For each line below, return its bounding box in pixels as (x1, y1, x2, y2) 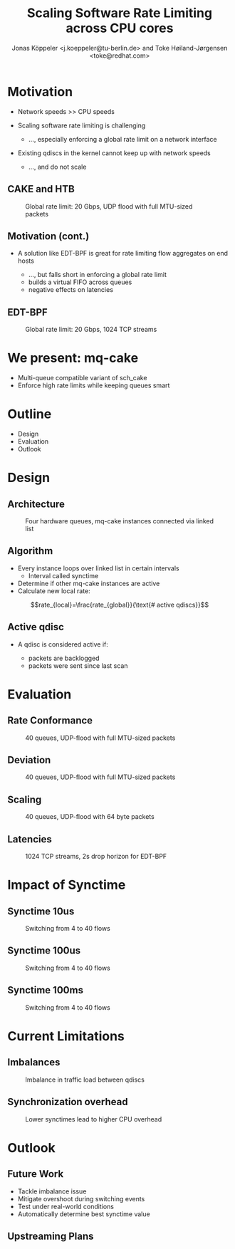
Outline (7, 406, 52, 422)
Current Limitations (7, 1028, 125, 1044)
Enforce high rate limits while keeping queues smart (17, 381, 170, 390)
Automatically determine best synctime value (17, 1209, 151, 1218)
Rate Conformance (7, 714, 93, 727)
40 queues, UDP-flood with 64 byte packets (25, 812, 155, 821)
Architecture (7, 498, 66, 510)
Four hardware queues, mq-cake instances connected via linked (25, 517, 214, 525)
